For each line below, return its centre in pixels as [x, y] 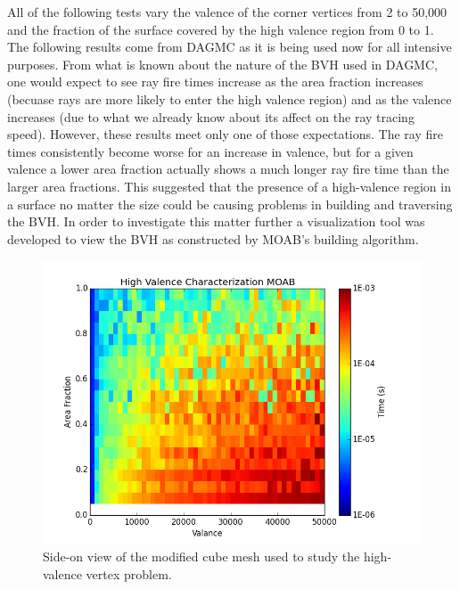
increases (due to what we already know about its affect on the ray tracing [211, 116]
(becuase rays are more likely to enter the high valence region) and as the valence [230, 98]
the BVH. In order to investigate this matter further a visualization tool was [216, 221]
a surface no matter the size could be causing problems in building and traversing [230, 204]
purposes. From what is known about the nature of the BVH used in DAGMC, [222, 64]
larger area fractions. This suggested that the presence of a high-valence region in [229, 186]
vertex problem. [129, 573]
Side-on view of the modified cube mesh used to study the [201, 556]
